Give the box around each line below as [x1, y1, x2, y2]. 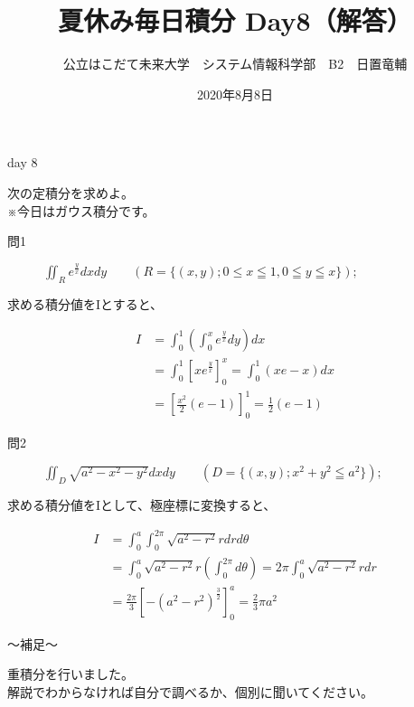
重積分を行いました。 [7, 665, 134, 683]
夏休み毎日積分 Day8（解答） [58, 2, 412, 39]
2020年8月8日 [197, 84, 273, 103]
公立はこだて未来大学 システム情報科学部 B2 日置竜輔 [62, 54, 408, 73]
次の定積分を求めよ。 [7, 183, 134, 202]
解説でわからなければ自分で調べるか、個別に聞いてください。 [7, 682, 373, 701]
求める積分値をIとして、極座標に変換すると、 [7, 495, 277, 514]
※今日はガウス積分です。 [7, 201, 155, 220]
